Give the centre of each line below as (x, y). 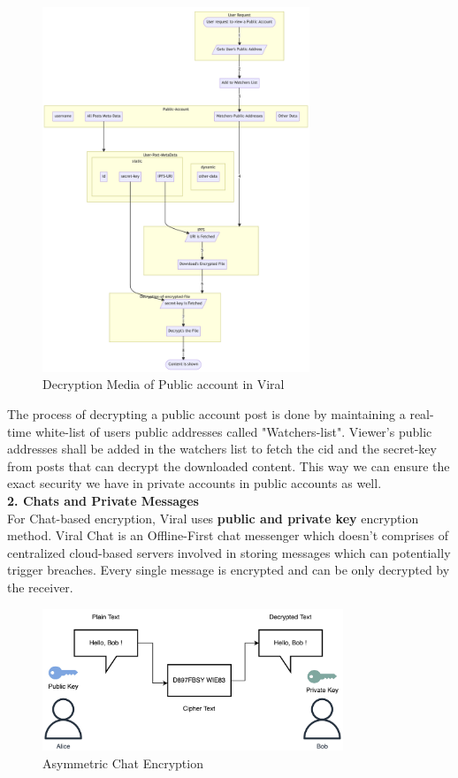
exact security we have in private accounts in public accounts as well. (195, 483)
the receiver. (40, 587)
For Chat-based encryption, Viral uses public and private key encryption (213, 518)
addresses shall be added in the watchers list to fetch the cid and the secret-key (222, 449)
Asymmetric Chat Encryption (123, 763)
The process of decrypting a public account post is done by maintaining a (206, 414)
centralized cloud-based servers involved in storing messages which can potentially (229, 552)
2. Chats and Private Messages (103, 500)
